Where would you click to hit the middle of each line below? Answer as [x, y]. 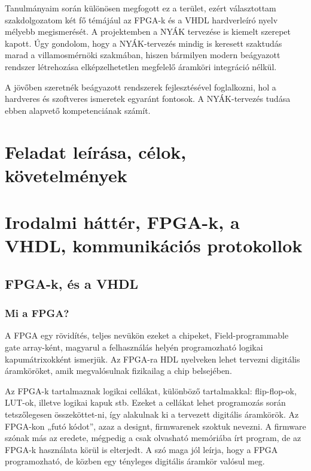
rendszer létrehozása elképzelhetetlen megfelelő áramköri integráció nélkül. [141, 66]
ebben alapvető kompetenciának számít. [78, 110]
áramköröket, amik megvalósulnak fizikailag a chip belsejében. [118, 371]
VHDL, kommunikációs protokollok [154, 245]
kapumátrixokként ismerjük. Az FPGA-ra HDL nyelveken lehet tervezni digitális [153, 359]
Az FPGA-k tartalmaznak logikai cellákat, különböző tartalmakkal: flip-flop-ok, [151, 390]
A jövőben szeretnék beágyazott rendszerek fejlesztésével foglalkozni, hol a [141, 87]
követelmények [66, 175]
